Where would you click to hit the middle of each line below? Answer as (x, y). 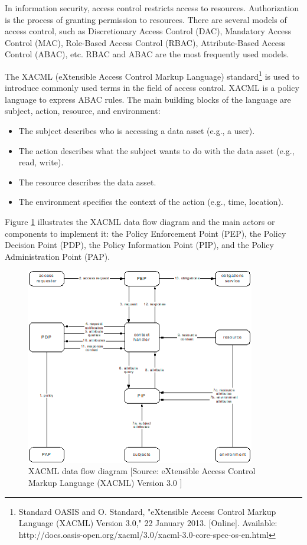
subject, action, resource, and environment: (83, 111)
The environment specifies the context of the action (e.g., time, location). (151, 202)
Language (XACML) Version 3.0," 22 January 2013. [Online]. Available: (148, 523)
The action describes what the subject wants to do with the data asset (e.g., (156, 150)
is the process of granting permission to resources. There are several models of (146, 19)
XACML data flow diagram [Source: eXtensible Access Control (142, 471)
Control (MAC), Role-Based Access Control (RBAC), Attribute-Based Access (145, 42)
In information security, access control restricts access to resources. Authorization (152, 8)
